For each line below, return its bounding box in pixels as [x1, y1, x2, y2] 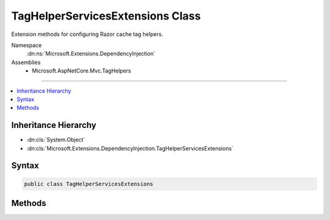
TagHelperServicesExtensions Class [11, 9, 201, 23]
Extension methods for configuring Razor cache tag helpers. [11, 30, 163, 38]
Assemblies [11, 59, 41, 66]
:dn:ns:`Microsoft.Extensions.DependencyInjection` [26, 50, 156, 57]
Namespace [11, 41, 42, 49]
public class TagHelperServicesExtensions [24, 180, 153, 187]
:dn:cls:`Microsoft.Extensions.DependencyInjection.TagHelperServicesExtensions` [26, 144, 234, 152]
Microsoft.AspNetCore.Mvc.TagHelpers [32, 67, 131, 74]
